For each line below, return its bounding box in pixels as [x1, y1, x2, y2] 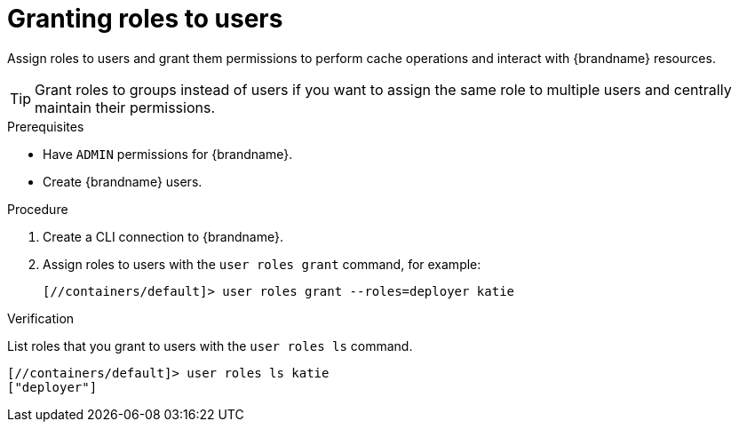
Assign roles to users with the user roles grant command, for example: [43, 256, 481, 272]
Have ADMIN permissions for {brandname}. [43, 146, 293, 162]
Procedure [7, 201, 68, 217]
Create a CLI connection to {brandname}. [43, 228, 283, 244]
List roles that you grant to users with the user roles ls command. [7, 338, 413, 354]
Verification [7, 310, 75, 326]
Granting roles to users [7, 4, 283, 34]
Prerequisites [7, 118, 84, 134]
